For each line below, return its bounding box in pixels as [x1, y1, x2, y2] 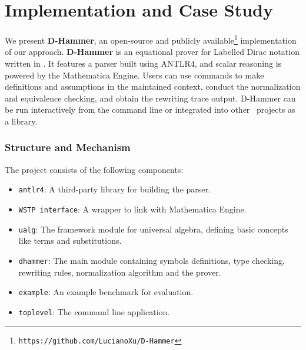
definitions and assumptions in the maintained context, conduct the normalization [5, 80, 301, 93]
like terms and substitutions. [18, 234, 122, 247]
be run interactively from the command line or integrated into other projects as [5, 103, 295, 116]
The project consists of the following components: [5, 163, 184, 175]
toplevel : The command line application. [18, 305, 170, 318]
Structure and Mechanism [5, 140, 131, 155]
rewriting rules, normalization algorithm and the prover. [18, 266, 221, 278]
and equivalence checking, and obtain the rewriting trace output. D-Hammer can [5, 91, 296, 104]
